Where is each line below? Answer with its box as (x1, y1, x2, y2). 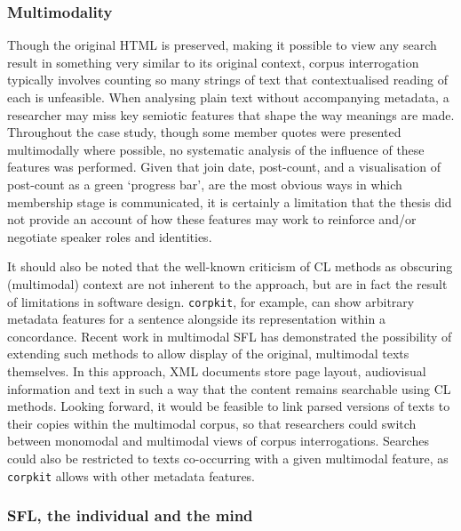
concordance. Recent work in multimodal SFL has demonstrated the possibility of (7, 326, 452, 345)
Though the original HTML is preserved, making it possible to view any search (7, 36, 437, 54)
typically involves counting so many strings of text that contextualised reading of (7, 70, 448, 89)
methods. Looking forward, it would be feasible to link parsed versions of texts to (7, 397, 450, 415)
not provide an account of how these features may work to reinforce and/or (7, 210, 417, 229)
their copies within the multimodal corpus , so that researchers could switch (7, 414, 417, 432)
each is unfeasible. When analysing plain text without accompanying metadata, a (7, 88, 449, 106)
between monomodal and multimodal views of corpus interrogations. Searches (7, 431, 429, 450)
